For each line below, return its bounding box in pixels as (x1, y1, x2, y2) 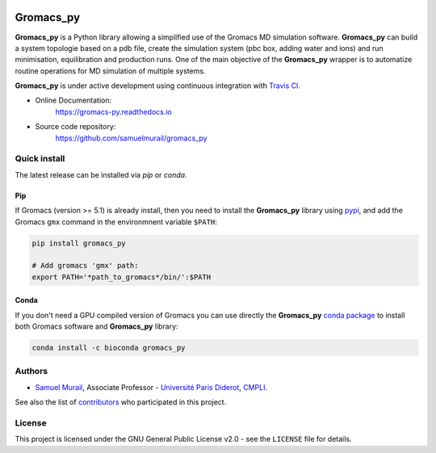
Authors (15, 366, 48, 377)
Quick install (15, 153, 65, 165)
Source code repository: (35, 122, 116, 132)
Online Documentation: (35, 95, 112, 105)
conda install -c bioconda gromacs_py (31, 343, 186, 353)
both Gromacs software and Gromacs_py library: (15, 321, 178, 331)
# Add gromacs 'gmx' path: (31, 261, 139, 271)
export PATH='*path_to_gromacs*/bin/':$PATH (31, 272, 212, 282)
